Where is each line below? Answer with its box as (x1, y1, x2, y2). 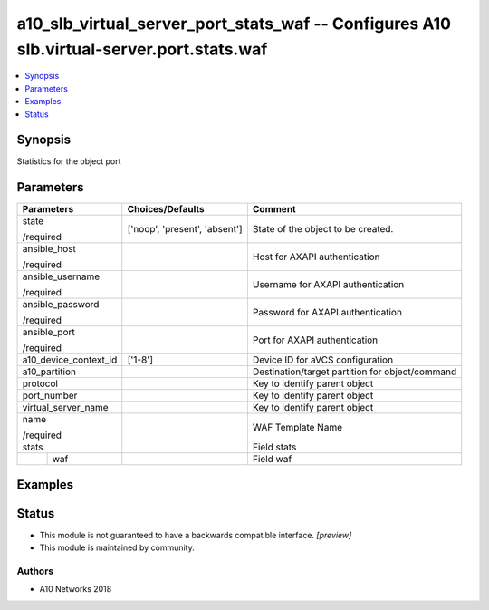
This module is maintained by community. (39, 542, 195, 553)
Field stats (252, 441, 297, 453)
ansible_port (22, 326, 76, 339)
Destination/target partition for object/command (252, 365, 457, 378)
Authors (16, 565, 54, 577)
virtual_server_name (22, 402, 109, 414)
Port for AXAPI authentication (252, 334, 379, 346)
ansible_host (22, 243, 77, 256)
